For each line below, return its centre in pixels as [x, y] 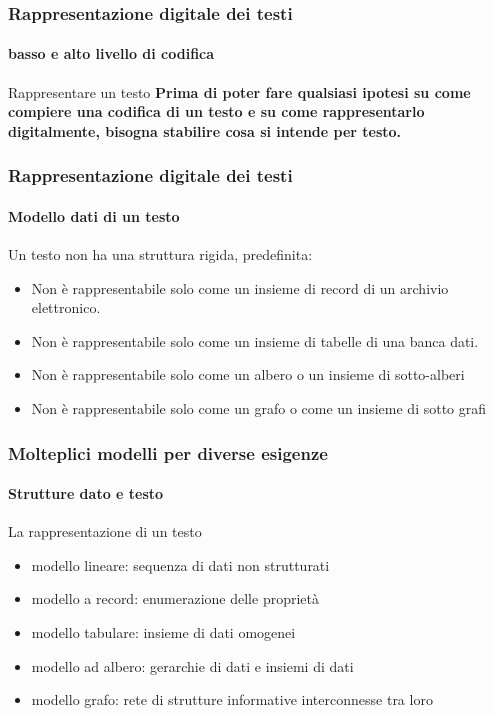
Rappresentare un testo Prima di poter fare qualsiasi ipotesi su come [239, 91]
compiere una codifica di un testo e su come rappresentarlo [216, 111]
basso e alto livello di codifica [111, 53]
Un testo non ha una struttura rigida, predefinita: [160, 254]
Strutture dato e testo [86, 493]
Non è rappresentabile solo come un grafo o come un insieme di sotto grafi [259, 408]
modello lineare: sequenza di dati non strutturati [180, 564]
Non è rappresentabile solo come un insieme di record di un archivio [240, 287]
